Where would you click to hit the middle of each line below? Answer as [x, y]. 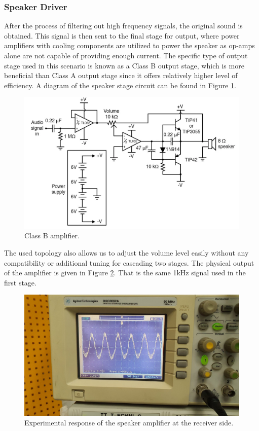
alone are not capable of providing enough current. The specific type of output [126, 55]
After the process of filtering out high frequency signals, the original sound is [123, 26]
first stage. [20, 282]
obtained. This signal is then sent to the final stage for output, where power [122, 35]
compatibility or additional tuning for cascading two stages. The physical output [129, 262]
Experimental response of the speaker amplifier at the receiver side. [129, 423]
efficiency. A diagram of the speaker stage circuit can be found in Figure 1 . [120, 85]
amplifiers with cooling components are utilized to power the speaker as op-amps [129, 45]
